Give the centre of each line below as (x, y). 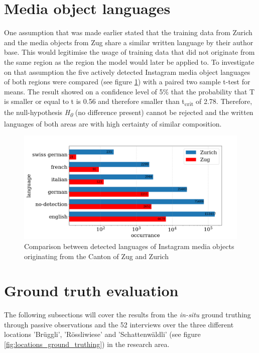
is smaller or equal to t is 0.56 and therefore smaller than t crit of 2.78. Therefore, (128, 102)
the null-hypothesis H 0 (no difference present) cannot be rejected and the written (129, 113)
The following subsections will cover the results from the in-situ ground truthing (127, 315)
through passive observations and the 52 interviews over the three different (119, 324)
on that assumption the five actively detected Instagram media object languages (127, 72)
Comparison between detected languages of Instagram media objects (129, 246)
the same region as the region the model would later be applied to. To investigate (129, 62)
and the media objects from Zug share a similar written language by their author (129, 42)
